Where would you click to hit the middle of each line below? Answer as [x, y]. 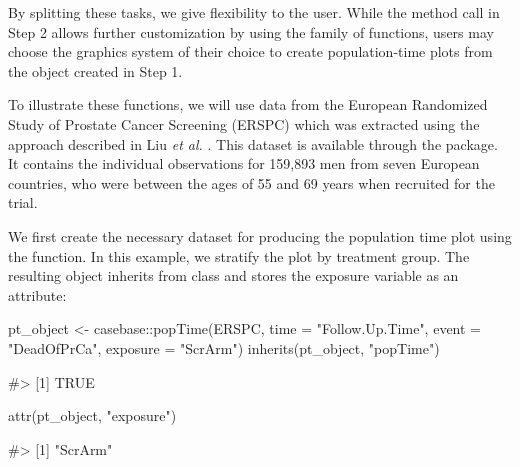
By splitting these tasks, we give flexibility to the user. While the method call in [254, 12]
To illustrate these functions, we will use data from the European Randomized [248, 104]
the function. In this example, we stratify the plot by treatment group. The [239, 255]
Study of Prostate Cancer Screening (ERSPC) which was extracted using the [244, 123]
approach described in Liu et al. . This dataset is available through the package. [253, 143]
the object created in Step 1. [95, 70]
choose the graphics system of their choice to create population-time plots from [250, 51]
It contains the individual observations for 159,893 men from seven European [244, 163]
